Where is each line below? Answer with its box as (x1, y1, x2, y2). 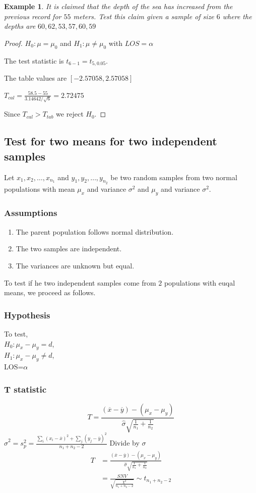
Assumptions (4, 206, 57, 219)
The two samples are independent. (16, 243, 122, 254)
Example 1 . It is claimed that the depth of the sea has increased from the (4, 1, 233, 11)
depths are (4, 21, 36, 31)
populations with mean (4, 183, 75, 194)
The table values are (4, 73, 67, 83)
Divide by (109, 437, 140, 448)
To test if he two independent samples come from (4, 277, 156, 288)
